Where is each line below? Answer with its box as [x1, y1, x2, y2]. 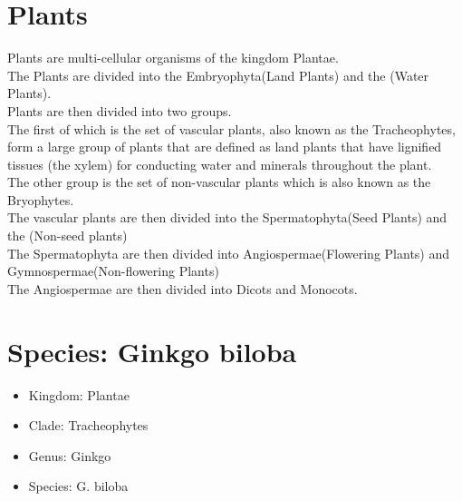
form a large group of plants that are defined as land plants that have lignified [7, 137, 442, 156]
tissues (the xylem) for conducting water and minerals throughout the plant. [7, 154, 432, 173]
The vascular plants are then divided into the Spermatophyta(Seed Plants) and [7, 208, 448, 227]
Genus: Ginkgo [28, 446, 111, 465]
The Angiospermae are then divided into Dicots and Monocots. [7, 279, 358, 298]
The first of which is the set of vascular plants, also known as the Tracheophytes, [7, 119, 456, 138]
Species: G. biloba [28, 476, 129, 496]
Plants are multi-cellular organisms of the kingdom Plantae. [7, 48, 339, 67]
